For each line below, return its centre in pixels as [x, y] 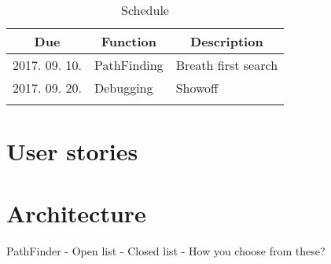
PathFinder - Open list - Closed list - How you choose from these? [166, 250]
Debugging [124, 88]
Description [227, 41]
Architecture [76, 213]
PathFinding [129, 65]
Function [129, 41]
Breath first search [227, 65]
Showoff [197, 88]
